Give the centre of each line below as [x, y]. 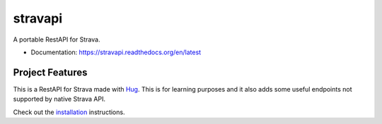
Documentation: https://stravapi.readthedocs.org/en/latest [116, 52]
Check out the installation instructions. [69, 112]
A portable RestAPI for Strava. [57, 39]
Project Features [50, 72]
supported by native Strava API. [59, 99]
